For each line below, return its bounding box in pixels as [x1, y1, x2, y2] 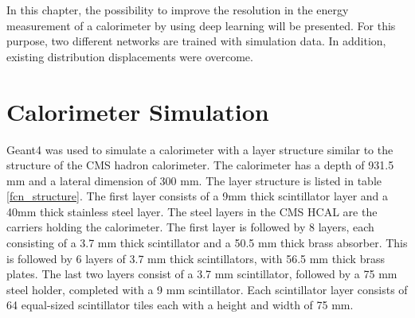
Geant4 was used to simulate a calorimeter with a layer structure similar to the [6, 141, 393, 157]
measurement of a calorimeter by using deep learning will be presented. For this [6, 17, 396, 33]
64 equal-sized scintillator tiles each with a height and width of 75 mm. [6, 297, 354, 313]
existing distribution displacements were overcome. [6, 48, 253, 64]
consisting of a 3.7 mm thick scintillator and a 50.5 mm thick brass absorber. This [6, 235, 408, 251]
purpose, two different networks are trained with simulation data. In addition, [6, 33, 386, 49]
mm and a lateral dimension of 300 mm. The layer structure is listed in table [6, 172, 382, 188]
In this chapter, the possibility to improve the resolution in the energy [6, 2, 349, 17]
